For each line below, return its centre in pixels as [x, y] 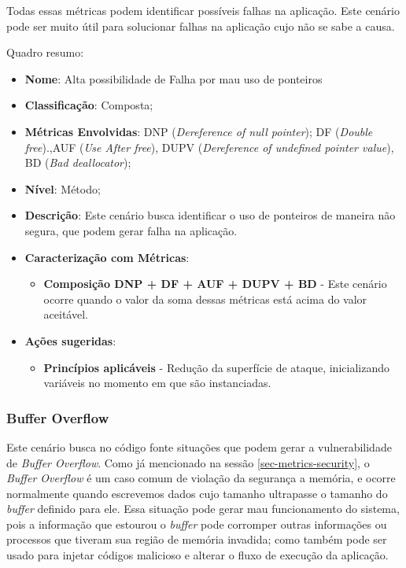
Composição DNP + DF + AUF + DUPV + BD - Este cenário [215, 284]
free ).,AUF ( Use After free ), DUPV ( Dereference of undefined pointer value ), [209, 147]
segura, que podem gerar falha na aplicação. [131, 230]
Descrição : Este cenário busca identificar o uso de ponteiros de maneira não [210, 215]
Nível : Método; [63, 188]
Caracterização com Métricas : [107, 257]
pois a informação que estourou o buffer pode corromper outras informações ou [197, 524]
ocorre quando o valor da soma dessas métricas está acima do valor [205, 299]
